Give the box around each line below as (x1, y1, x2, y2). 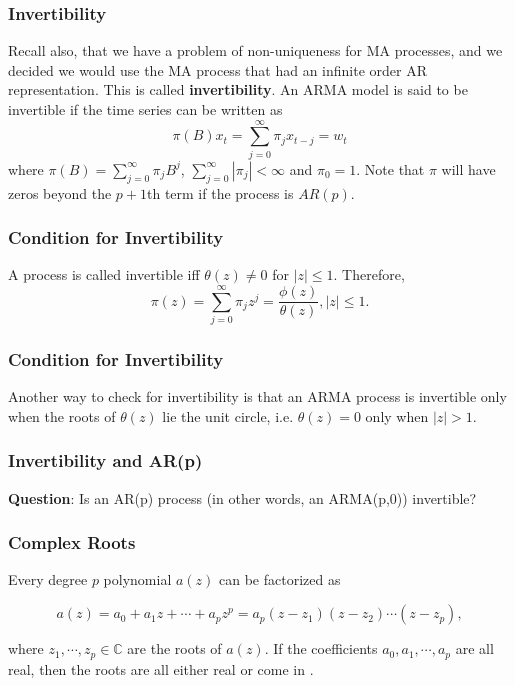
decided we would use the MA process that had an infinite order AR (8, 59, 427, 80)
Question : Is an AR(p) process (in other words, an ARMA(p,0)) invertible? (8, 487, 477, 508)
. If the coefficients (264, 638, 378, 659)
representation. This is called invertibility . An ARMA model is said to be (8, 79, 468, 100)
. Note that (356, 158, 425, 179)
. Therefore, (333, 264, 405, 285)
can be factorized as (218, 569, 341, 590)
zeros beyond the (8, 182, 112, 203)
